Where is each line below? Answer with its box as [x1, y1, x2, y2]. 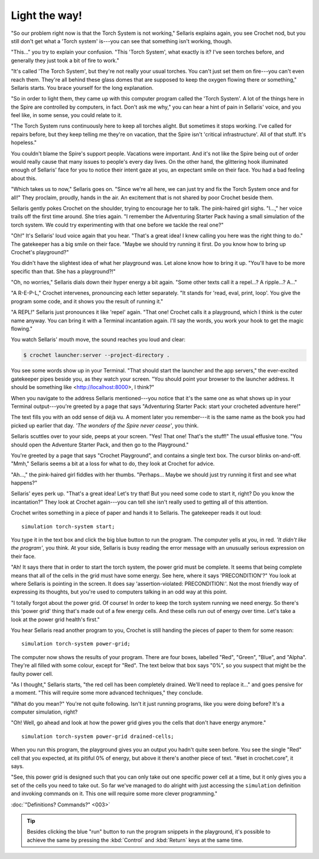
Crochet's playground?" [11, 248, 69, 255]
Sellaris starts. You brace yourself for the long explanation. [11, 84, 154, 91]
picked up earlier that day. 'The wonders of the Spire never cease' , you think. [11, 422, 199, 429]
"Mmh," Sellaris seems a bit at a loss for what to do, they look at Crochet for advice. [11, 460, 215, 467]
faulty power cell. [11, 670, 53, 677]
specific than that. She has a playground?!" [11, 268, 116, 275]
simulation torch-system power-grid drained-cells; [21, 733, 174, 740]
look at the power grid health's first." [11, 615, 100, 623]
